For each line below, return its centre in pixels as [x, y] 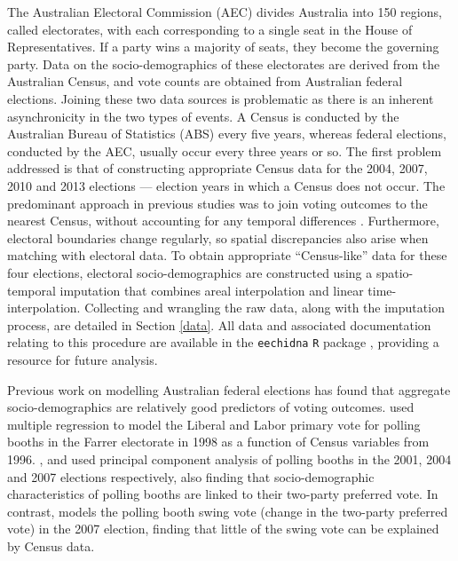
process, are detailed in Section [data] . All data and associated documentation [219, 324]
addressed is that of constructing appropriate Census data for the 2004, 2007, [217, 168]
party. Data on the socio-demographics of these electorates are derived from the [224, 63]
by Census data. [51, 545]
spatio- [395, 272]
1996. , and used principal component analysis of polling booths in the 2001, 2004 [229, 458]
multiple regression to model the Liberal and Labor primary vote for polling [214, 424]
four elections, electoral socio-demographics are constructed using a [190, 272]
